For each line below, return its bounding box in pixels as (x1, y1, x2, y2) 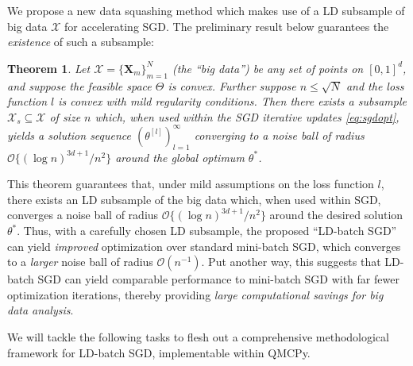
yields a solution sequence (7, 126, 132, 143)
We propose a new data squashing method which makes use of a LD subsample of (7, 2, 405, 18)
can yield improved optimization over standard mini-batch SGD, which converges (7, 237, 401, 254)
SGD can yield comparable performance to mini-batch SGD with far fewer (37, 271, 399, 287)
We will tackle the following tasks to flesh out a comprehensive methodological (7, 329, 389, 345)
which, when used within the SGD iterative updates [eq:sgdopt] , (95, 108, 399, 125)
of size (49, 108, 81, 125)
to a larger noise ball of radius (7, 253, 153, 270)
